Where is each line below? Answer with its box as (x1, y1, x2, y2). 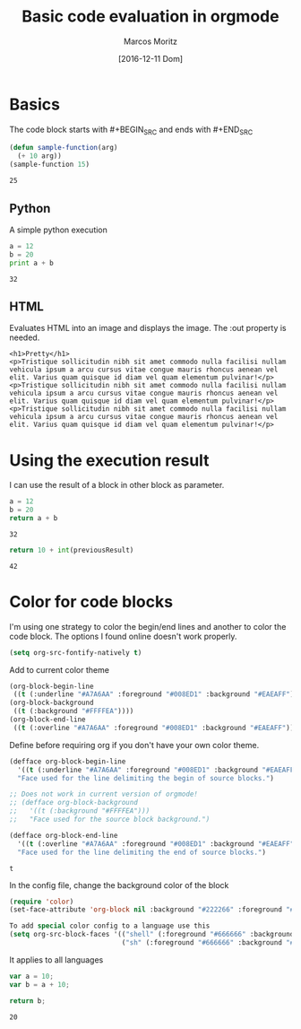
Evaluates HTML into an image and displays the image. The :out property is (9, 323, 287, 334)
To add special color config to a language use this (9, 921, 211, 930)
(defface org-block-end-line (9, 831, 118, 840)
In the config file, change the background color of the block (9, 879, 229, 890)
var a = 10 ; (9, 972, 54, 981)
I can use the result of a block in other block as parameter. (9, 480, 225, 491)
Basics (9, 94, 61, 114)
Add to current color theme (9, 664, 110, 675)
